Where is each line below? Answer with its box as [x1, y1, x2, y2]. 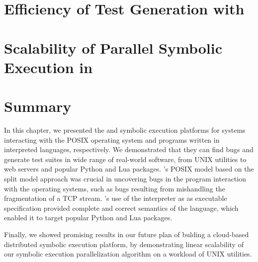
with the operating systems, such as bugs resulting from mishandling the [4, 183, 225, 193]
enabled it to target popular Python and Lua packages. [4, 212, 172, 223]
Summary [4, 96, 72, 116]
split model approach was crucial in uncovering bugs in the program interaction [4, 174, 246, 184]
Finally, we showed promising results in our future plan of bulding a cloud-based [4, 229, 249, 239]
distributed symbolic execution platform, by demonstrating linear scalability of [4, 239, 244, 249]
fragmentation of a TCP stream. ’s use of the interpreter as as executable [4, 193, 227, 203]
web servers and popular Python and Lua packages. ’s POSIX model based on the [4, 164, 254, 174]
